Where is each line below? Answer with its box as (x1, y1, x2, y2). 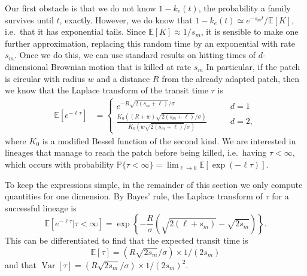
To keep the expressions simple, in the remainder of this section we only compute (5, 178, 303, 190)
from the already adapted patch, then (162, 72, 300, 84)
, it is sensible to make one (200, 25, 299, 38)
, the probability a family (198, 2, 291, 14)
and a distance (96, 72, 150, 84)
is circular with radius (5, 72, 86, 84)
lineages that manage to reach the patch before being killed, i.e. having (5, 146, 267, 159)
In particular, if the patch (206, 60, 300, 72)
